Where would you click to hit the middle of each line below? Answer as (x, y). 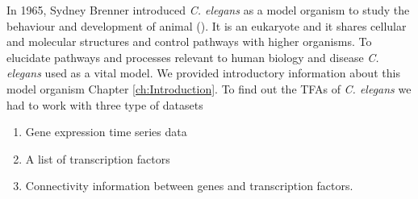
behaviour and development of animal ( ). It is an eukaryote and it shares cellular (207, 25)
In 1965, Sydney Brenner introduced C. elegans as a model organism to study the (208, 10)
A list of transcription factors (98, 158)
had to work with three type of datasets (105, 104)
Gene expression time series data (106, 132)
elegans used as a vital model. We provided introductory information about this (203, 73)
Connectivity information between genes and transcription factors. (189, 186)
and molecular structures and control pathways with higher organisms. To (189, 41)
